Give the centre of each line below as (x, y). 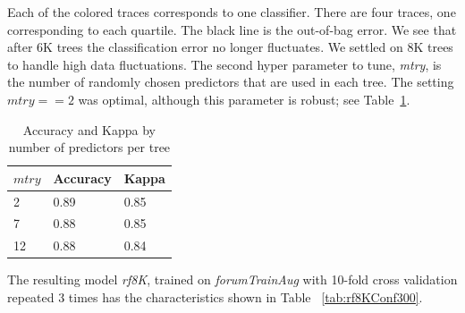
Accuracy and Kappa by (89, 129)
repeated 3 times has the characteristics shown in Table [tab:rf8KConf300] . (215, 296)
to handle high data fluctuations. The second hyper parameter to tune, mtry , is (224, 64)
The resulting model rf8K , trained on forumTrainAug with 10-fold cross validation (232, 279)
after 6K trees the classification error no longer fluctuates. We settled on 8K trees (230, 47)
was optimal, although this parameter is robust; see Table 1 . (244, 99)
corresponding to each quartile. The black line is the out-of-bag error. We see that (232, 29)
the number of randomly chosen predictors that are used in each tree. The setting (231, 82)
